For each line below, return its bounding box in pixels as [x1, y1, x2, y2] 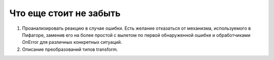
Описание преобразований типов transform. [22, 46, 118, 52]
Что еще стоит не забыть [9, 8, 121, 19]
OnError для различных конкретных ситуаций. [22, 39, 122, 45]
